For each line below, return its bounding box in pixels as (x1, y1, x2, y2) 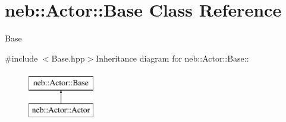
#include (5, 52, 38, 64)
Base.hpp (51, 52, 85, 64)
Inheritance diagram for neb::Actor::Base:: (96, 52, 249, 64)
